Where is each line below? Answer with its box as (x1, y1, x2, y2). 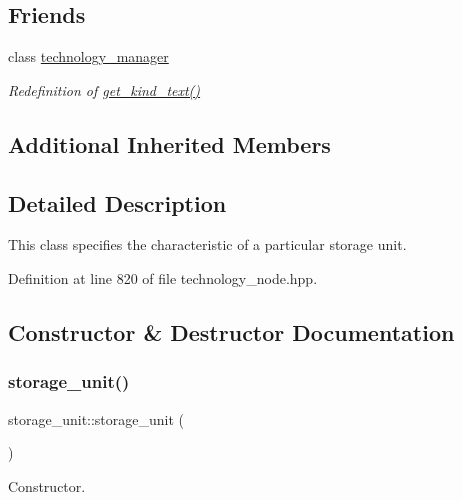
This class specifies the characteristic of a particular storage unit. (8, 234, 407, 255)
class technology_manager (8, 46, 169, 67)
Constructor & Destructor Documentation (8, 316, 455, 347)
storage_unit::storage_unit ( (8, 408, 185, 429)
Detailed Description (8, 187, 227, 218)
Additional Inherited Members (8, 128, 331, 159)
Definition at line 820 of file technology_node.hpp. (8, 267, 318, 288)
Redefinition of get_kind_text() (8, 79, 201, 100)
